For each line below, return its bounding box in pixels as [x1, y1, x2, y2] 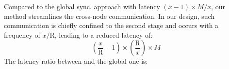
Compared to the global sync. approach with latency [4, 1, 160, 11]
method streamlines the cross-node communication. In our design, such [4, 11, 215, 21]
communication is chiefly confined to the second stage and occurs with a [4, 20, 219, 30]
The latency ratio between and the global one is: [4, 56, 148, 66]
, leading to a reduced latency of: [54, 29, 153, 40]
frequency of [4, 29, 40, 40]
